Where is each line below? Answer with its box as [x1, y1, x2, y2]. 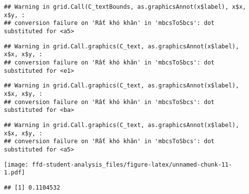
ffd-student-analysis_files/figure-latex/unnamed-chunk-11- [32, 161, 232, 168]
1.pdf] [4, 169, 25, 176]
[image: [4, 161, 29, 168]
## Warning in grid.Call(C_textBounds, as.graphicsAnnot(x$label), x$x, [4, 3, 246, 10]
